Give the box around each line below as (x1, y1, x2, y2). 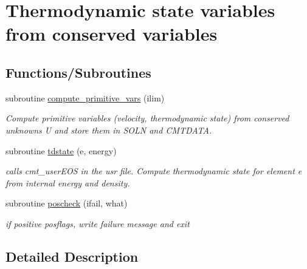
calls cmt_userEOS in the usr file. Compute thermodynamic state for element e (5, 165, 302, 177)
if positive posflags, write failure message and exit (5, 217, 190, 230)
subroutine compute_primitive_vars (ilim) (5, 91, 165, 104)
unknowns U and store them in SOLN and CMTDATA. (5, 123, 212, 136)
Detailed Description (5, 247, 139, 265)
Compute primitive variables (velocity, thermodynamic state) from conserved (5, 112, 289, 124)
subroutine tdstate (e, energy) (5, 144, 117, 157)
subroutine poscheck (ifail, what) (5, 197, 128, 209)
